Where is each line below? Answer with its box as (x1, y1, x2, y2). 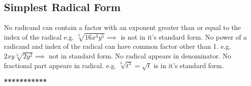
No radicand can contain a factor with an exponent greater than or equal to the (4, 22, 241, 32)
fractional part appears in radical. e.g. (4, 60, 117, 70)
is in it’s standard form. (154, 60, 224, 70)
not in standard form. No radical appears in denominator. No (48, 50, 231, 60)
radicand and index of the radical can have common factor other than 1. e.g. (4, 41, 231, 51)
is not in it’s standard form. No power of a (121, 31, 247, 42)
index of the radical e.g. (4, 31, 74, 42)
